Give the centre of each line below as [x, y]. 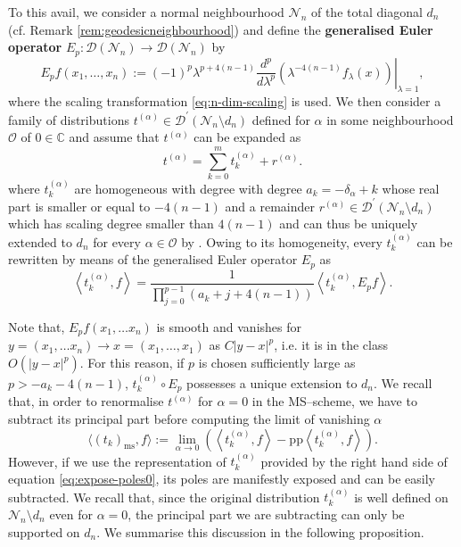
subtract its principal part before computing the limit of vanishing [189, 418]
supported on [44, 531]
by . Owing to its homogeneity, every [282, 241]
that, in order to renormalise [86, 401]
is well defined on [401, 497]
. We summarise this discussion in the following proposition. [260, 531]
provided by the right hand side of [354, 461]
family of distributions [69, 119]
